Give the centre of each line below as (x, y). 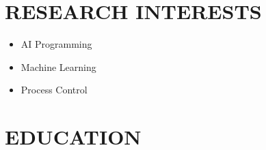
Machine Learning (58, 66)
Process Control (54, 90)
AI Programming (56, 44)
